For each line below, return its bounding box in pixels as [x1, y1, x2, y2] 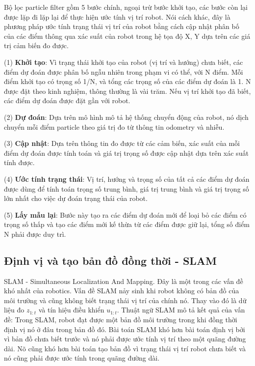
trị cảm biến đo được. [4, 40, 69, 51]
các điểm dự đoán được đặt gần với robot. [4, 95, 130, 106]
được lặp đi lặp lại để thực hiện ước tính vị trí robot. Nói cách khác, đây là [4, 11, 230, 22]
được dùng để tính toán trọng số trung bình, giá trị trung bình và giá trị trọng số [4, 183, 249, 194]
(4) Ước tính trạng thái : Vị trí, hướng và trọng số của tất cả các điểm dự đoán [4, 173, 250, 184]
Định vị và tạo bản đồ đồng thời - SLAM [4, 253, 217, 268]
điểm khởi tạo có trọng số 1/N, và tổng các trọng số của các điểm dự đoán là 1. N [4, 76, 251, 86]
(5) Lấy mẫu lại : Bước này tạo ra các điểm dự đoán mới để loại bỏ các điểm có [4, 209, 247, 220]
